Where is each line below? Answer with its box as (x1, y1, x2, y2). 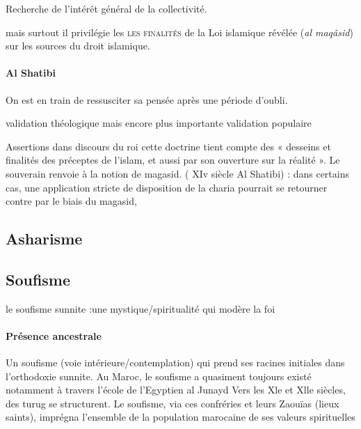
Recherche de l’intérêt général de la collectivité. (6, 1, 207, 15)
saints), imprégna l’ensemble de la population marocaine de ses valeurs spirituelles (6, 409, 355, 424)
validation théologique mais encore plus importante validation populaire (6, 116, 312, 130)
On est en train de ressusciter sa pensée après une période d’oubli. (6, 92, 288, 107)
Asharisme (6, 228, 83, 249)
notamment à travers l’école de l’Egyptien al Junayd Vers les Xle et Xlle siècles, (6, 382, 346, 397)
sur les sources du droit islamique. (6, 38, 150, 53)
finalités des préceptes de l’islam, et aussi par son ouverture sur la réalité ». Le (6, 153, 340, 167)
